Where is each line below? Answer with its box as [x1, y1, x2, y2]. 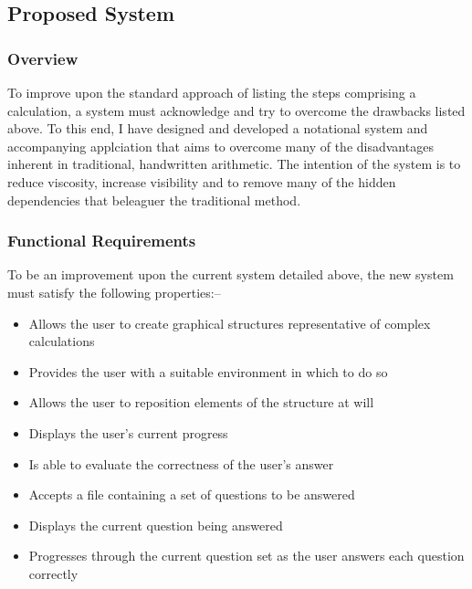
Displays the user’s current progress [28, 423, 228, 442]
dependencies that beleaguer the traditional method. [7, 190, 301, 209]
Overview [7, 47, 79, 69]
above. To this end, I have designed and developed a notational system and [7, 119, 428, 138]
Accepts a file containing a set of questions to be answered [28, 485, 355, 504]
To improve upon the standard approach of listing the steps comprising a [7, 83, 416, 101]
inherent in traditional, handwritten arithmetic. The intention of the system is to [7, 154, 461, 174]
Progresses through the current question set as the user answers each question [28, 546, 465, 565]
